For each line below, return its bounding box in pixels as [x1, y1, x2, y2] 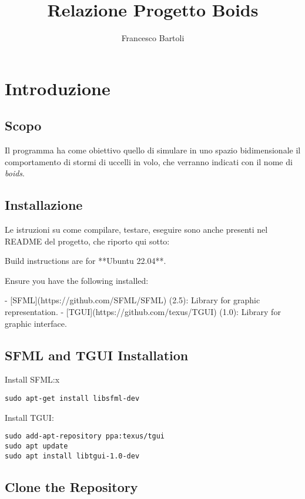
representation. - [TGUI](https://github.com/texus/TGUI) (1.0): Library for [5, 306, 281, 318]
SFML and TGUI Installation [5, 346, 189, 364]
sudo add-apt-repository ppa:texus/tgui [5, 432, 165, 441]
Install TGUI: [5, 411, 54, 423]
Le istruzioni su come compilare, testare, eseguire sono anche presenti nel [5, 223, 268, 236]
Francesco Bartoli [121, 32, 185, 44]
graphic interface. [5, 317, 67, 329]
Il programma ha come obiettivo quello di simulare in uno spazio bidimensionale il [5, 144, 301, 156]
